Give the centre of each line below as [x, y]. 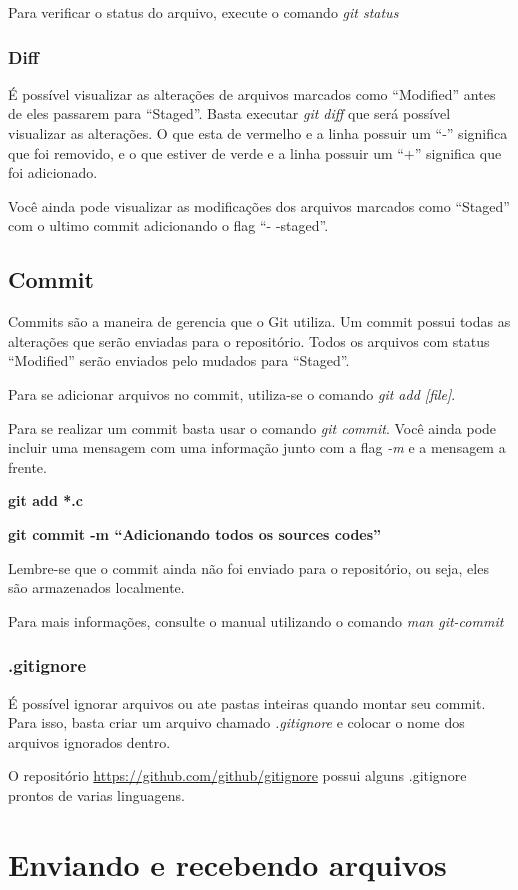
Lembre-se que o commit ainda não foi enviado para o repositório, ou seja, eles [248, 567]
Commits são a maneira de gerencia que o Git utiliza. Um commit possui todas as [259, 321]
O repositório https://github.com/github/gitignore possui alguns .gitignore [237, 775]
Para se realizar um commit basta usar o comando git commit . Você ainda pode [252, 427]
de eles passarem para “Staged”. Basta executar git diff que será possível [229, 113]
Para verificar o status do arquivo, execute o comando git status [203, 12]
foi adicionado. [53, 172]
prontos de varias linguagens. [96, 794]
